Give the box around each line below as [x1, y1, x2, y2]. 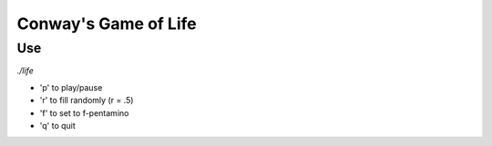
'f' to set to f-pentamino [39, 107, 129, 118]
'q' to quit [39, 120, 77, 131]
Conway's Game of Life [16, 14, 197, 34]
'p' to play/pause [39, 82, 103, 92]
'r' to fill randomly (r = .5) [39, 95, 134, 106]
